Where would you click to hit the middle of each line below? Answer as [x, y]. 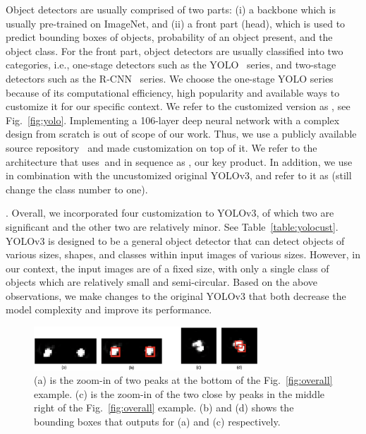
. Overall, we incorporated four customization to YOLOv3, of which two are [170, 213]
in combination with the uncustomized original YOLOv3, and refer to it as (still [179, 175]
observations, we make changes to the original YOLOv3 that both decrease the [176, 295]
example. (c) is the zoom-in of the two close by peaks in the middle [179, 393]
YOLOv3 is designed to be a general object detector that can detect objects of [175, 240]
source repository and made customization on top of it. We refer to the [161, 147]
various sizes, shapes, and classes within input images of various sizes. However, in [183, 254]
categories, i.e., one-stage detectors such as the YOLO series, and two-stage [171, 65]
